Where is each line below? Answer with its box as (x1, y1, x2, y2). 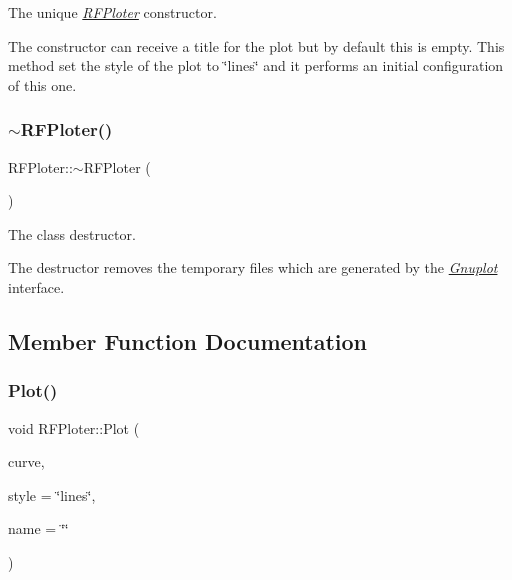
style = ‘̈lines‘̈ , (8, 484, 96, 505)
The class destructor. (8, 223, 136, 244)
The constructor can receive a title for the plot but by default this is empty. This (8, 35, 505, 56)
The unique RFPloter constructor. (8, 2, 217, 22)
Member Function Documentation (8, 325, 368, 356)
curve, (8, 451, 45, 472)
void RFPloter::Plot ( (8, 417, 140, 438)
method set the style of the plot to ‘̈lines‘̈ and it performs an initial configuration (8, 55, 504, 76)
